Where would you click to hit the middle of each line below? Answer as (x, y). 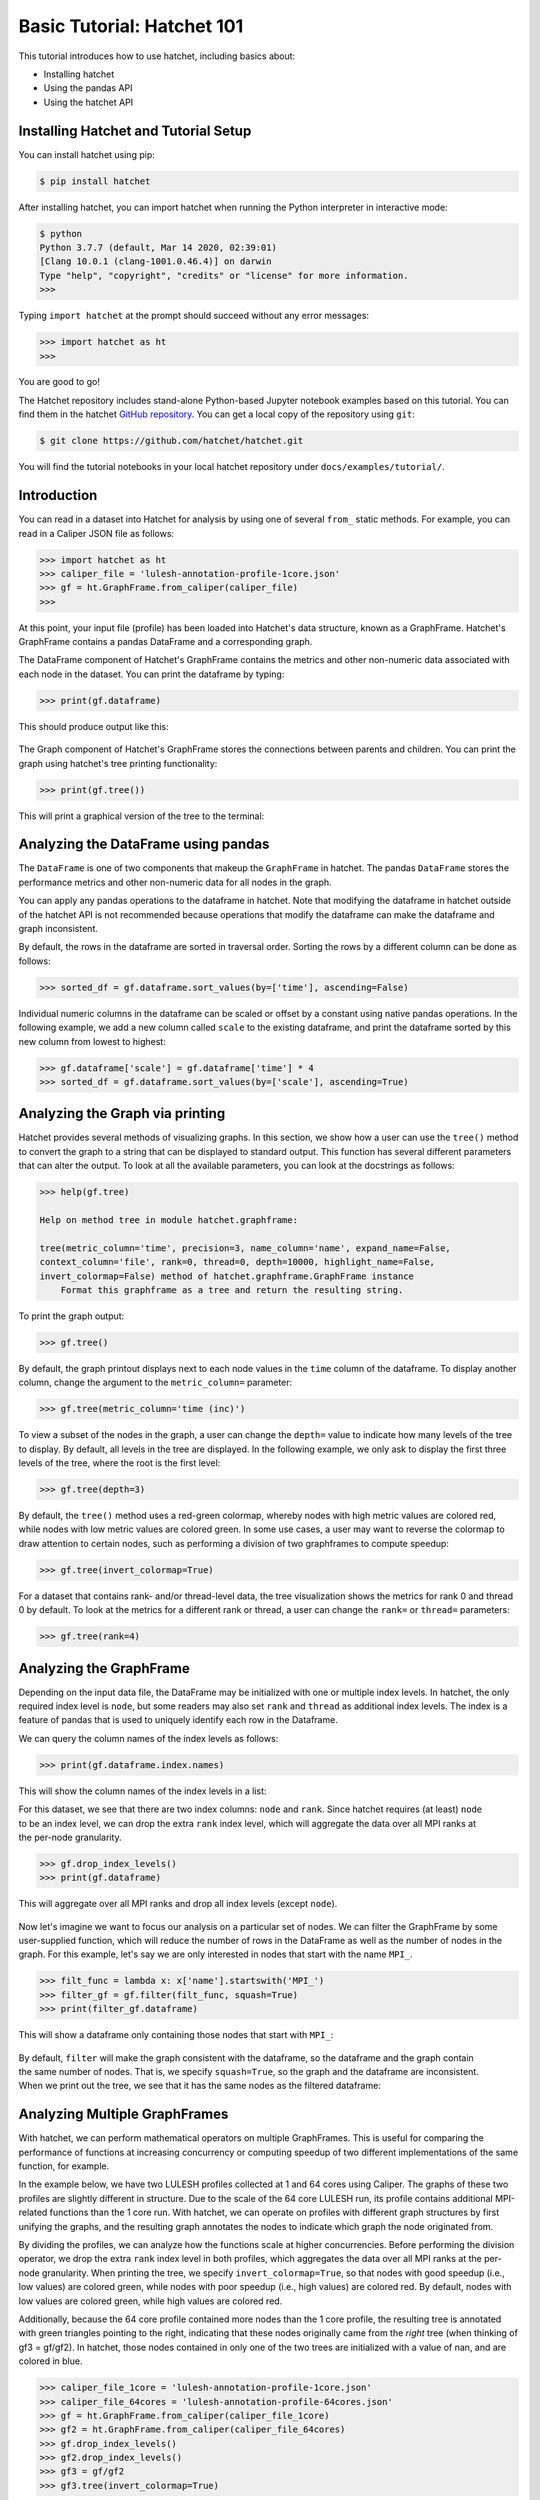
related (33, 2212)
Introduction (58, 495)
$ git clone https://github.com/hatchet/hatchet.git (171, 441)
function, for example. (64, 2166)
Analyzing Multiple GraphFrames (123, 2114)
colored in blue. (50, 2361)
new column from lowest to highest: (92, 1041)
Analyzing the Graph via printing (122, 1113)
